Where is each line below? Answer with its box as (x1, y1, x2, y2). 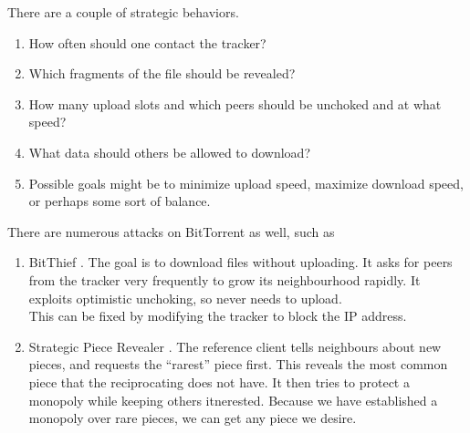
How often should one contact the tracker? (28, 33, 266, 52)
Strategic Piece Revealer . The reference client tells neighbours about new (28, 336, 442, 356)
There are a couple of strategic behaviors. (7, 3, 239, 21)
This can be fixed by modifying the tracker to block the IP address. (28, 306, 407, 325)
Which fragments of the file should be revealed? (28, 64, 296, 83)
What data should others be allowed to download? (28, 142, 311, 161)
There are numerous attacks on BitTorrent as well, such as (7, 222, 335, 241)
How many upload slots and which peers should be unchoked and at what (28, 94, 442, 113)
